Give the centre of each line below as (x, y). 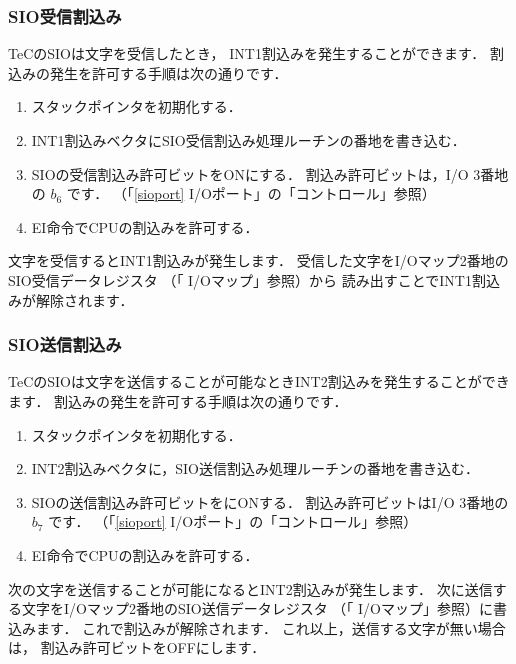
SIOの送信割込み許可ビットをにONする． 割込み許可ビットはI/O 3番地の (270, 501)
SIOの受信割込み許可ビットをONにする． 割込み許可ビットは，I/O (250, 173)
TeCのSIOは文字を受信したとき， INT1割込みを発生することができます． (247, 53)
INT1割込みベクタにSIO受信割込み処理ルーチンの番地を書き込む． (248, 140)
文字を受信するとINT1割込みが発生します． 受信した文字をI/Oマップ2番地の (258, 260)
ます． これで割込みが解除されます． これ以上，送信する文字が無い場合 (270, 627)
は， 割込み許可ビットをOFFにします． (137, 647)
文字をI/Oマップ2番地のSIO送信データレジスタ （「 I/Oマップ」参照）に (257, 608)
